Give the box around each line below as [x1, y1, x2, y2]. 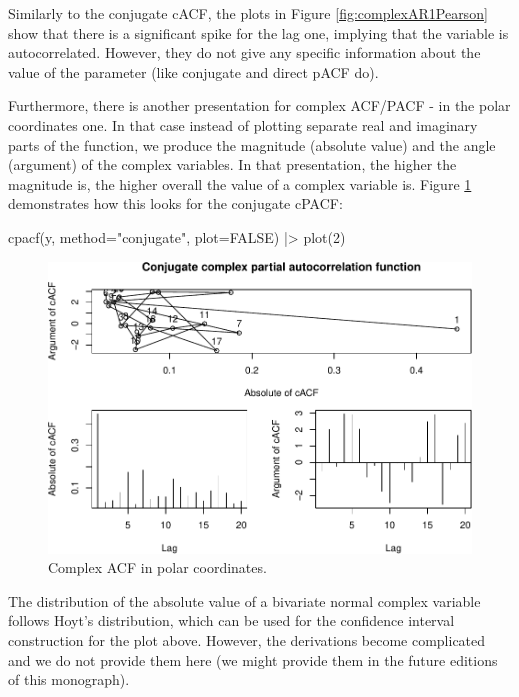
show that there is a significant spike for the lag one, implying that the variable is [8, 22, 509, 43]
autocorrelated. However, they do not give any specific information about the [8, 42, 481, 63]
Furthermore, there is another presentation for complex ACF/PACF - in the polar [8, 95, 511, 116]
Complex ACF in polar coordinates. [48, 557, 267, 578]
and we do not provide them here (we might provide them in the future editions [8, 649, 498, 670]
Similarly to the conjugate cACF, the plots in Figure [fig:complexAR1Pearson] [8, 3, 488, 23]
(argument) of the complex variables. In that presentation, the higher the [8, 154, 457, 175]
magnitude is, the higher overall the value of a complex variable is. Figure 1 [8, 173, 472, 194]
